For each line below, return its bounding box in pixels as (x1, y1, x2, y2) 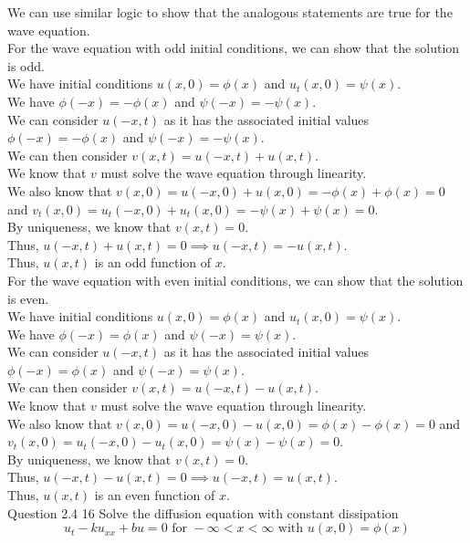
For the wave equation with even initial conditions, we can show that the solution (7, 270, 464, 289)
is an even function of (94, 486, 215, 505)
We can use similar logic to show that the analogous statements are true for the (7, 3, 453, 21)
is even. (7, 288, 49, 308)
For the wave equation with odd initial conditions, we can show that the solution (7, 38, 460, 57)
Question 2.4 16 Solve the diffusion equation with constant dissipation (7, 503, 399, 522)
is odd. (7, 56, 45, 75)
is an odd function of (94, 253, 212, 272)
